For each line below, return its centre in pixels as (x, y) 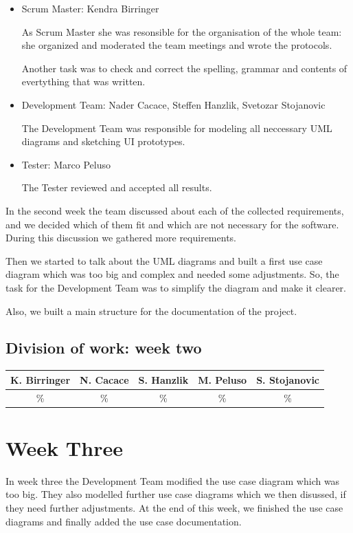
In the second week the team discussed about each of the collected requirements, (175, 210)
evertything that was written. (83, 81)
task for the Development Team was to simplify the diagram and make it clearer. (176, 287)
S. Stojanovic (288, 379)
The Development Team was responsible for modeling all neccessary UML (177, 128)
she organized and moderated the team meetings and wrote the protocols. (177, 45)
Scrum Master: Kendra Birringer (90, 8)
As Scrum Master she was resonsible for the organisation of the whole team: (182, 31)
